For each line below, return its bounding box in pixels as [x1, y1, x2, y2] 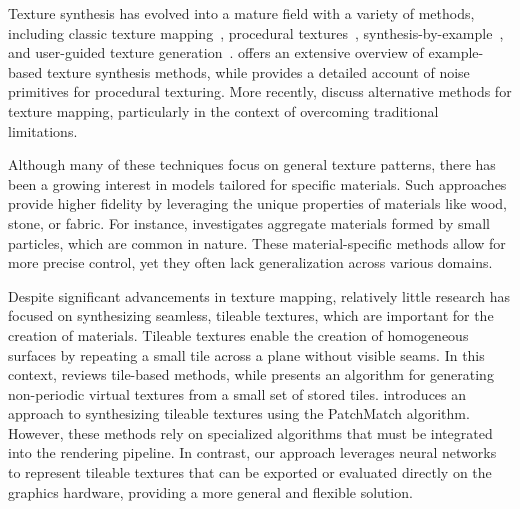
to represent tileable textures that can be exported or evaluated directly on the [8, 462, 492, 483]
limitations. [8, 120, 78, 141]
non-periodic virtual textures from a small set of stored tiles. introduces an [8, 383, 467, 404]
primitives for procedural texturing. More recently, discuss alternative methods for [8, 81, 512, 102]
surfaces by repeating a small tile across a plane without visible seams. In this [8, 344, 485, 365]
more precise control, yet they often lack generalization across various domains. [8, 252, 493, 273]
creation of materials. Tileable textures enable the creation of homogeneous [8, 324, 469, 345]
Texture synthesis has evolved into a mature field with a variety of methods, [8, 3, 475, 23]
